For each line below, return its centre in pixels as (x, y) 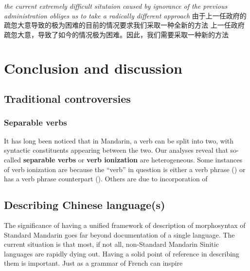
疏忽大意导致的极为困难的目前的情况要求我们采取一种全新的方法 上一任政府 (124, 25)
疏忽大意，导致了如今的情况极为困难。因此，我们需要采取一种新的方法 (116, 34)
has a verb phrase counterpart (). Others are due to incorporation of (106, 179)
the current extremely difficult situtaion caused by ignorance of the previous (116, 6)
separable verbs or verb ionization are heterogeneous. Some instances (133, 159)
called (12, 159)
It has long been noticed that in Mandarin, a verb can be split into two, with (119, 140)
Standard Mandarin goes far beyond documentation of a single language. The (119, 234)
